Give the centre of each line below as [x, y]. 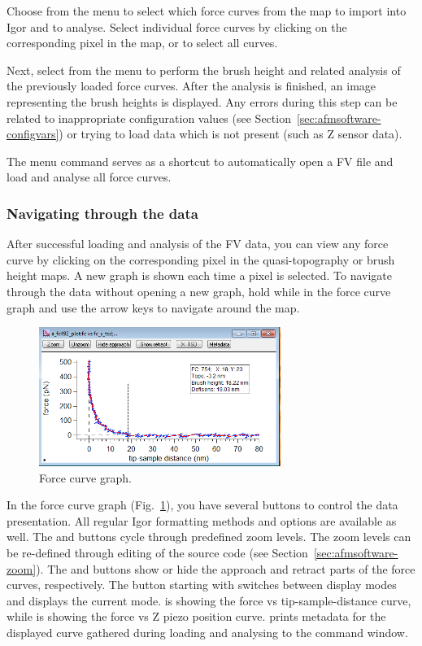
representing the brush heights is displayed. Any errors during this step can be [202, 101]
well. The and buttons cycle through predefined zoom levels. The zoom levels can [209, 537]
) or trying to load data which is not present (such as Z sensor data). [231, 134]
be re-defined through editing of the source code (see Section [157, 552]
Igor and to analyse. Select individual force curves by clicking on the [177, 26]
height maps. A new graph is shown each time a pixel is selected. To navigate [200, 275]
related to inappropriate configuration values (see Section [149, 118]
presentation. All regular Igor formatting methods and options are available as [202, 520]
